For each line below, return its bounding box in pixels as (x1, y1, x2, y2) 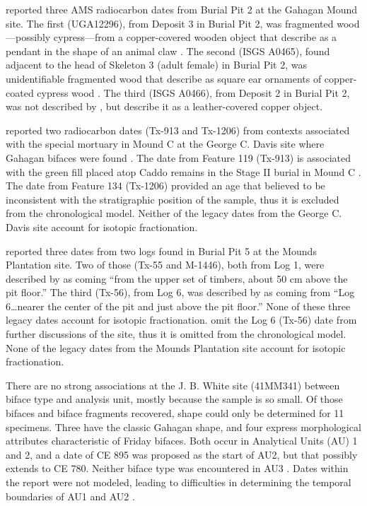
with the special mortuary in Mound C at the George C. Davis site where (6, 136, 325, 151)
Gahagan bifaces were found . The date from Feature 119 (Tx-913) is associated (6, 150, 351, 165)
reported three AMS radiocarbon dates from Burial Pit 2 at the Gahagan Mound (6, 2, 358, 16)
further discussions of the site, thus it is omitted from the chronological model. (6, 326, 346, 341)
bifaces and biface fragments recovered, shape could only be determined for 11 (6, 406, 344, 420)
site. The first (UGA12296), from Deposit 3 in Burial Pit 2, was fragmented (6, 16, 334, 30)
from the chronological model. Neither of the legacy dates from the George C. (6, 206, 342, 220)
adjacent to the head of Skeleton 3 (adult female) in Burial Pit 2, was (6, 57, 307, 72)
